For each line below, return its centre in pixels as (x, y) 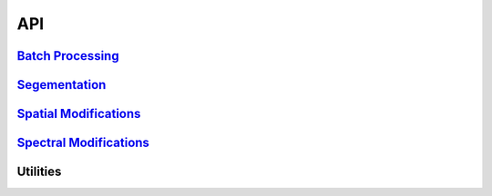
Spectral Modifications (83, 143)
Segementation (61, 85)
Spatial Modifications (79, 114)
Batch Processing (68, 56)
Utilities (39, 172)
